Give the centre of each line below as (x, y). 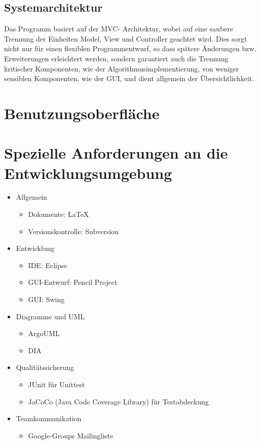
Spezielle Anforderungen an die (116, 153)
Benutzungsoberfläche (82, 113)
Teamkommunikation (49, 418)
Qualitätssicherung (45, 367)
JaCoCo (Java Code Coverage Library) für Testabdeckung (118, 401)
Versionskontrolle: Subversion (73, 231)
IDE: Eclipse (48, 265)
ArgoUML (44, 333)
